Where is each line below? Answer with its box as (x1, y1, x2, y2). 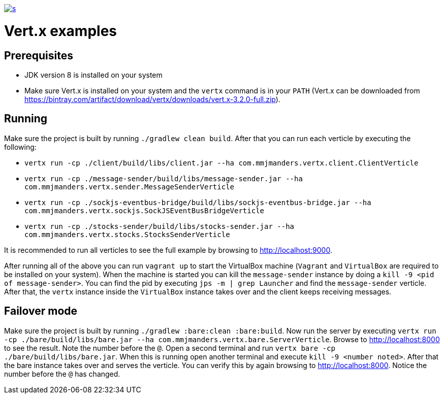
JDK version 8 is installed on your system (24, 70, 163, 79)
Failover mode (4, 305, 78, 318)
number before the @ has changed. (4, 369, 120, 378)
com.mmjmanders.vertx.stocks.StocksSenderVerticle (24, 230, 230, 239)
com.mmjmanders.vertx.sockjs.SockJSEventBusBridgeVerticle (24, 206, 265, 215)
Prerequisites (4, 49, 73, 62)
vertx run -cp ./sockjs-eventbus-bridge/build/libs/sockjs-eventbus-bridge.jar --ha (24, 198, 371, 207)
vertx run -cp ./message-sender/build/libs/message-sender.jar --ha (24, 174, 303, 183)
